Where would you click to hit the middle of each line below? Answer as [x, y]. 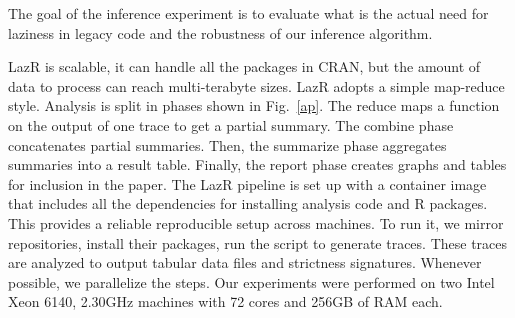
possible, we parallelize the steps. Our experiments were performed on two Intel [251, 281]
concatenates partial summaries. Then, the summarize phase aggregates [227, 144]
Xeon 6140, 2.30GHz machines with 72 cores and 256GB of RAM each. [225, 301]
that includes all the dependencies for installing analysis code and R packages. [248, 203]
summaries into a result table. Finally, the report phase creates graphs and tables [257, 164]
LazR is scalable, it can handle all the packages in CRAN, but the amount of [244, 66]
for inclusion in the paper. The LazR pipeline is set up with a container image [247, 183]
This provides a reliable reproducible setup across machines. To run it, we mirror [256, 222]
